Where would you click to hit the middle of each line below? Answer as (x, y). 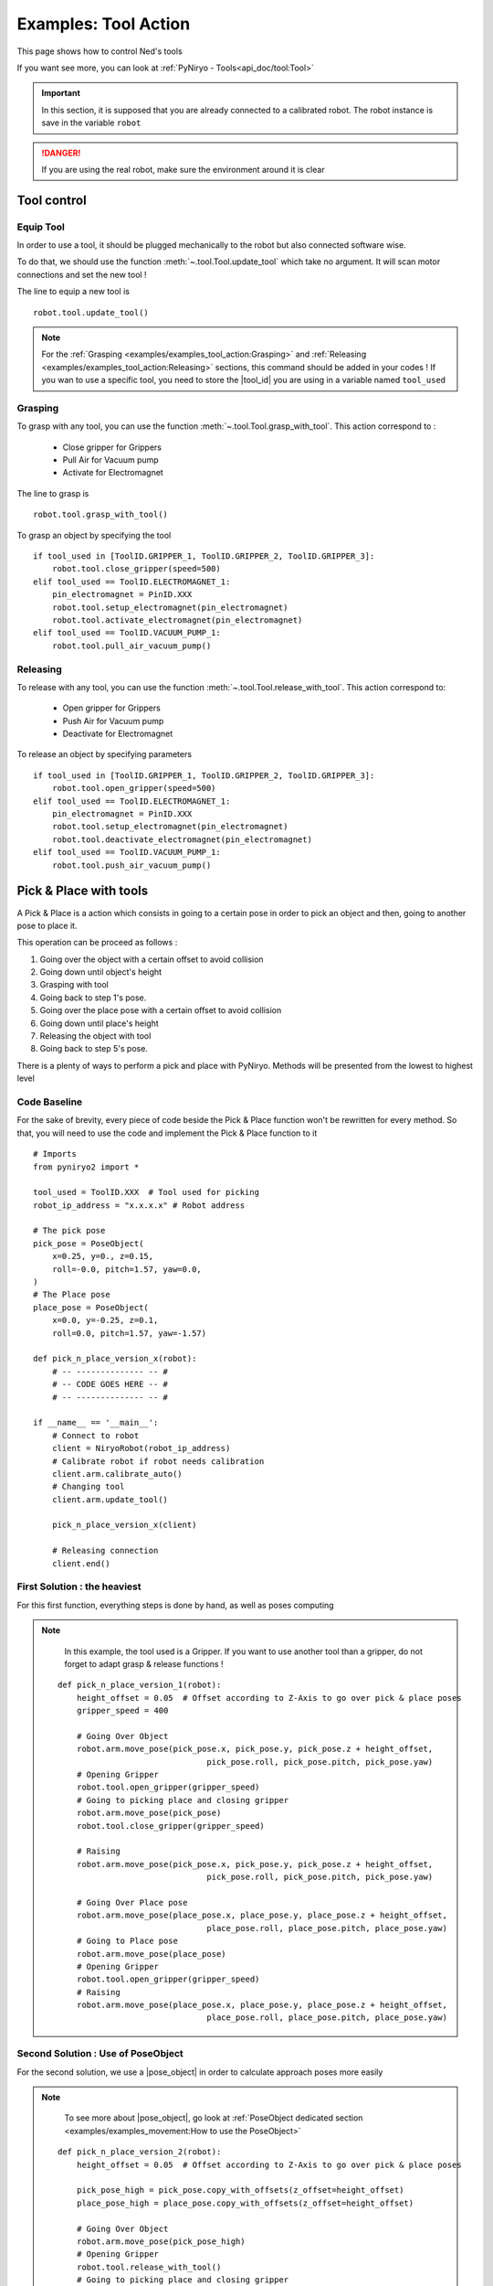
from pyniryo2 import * (86, 1167)
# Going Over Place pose (132, 1902)
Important (61, 93)
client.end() (81, 1563)
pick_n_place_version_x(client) (124, 1525)
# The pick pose (69, 1231)
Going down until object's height (101, 972)
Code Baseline (50, 1102)
